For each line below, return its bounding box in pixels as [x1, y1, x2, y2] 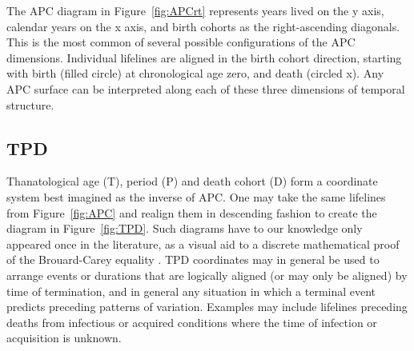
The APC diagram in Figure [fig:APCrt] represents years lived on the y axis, [6, 2, 384, 18]
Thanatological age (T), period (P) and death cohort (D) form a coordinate [6, 173, 378, 189]
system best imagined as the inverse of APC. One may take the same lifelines [6, 188, 386, 205]
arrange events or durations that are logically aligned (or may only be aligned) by [6, 266, 408, 283]
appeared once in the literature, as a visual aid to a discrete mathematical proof [6, 235, 400, 252]
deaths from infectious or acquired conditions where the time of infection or [6, 313, 377, 330]
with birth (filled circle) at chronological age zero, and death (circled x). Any [6, 65, 384, 82]
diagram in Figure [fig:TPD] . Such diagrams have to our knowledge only [6, 220, 363, 237]
